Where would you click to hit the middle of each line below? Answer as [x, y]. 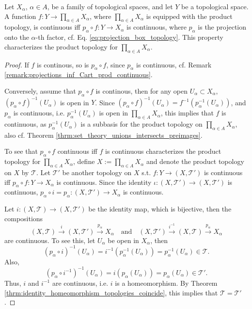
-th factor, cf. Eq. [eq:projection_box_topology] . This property [129, 37]
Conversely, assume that [40, 90]
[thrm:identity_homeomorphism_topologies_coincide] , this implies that [111, 292]
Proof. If [17, 64]
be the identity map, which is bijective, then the [160, 209]
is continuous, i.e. [39, 113]
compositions [24, 218]
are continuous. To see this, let [50, 240]
